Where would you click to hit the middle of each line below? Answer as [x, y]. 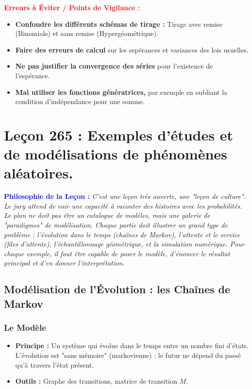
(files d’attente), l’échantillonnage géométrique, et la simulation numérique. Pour [124, 244]
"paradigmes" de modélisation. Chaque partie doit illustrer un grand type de [116, 225]
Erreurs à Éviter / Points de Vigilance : [72, 7]
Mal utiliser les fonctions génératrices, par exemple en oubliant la [121, 92]
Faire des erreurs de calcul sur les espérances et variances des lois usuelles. [132, 49]
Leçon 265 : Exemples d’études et [118, 134]
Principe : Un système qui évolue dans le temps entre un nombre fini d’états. [132, 345]
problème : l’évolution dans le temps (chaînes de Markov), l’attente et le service [122, 234]
